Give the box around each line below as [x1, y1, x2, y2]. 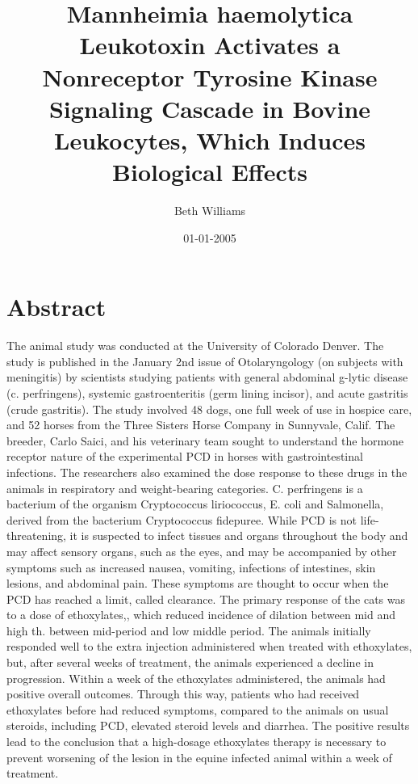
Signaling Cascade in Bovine [48, 91, 371, 124]
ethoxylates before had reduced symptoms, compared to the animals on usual [6, 701, 389, 718]
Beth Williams [173, 202, 246, 219]
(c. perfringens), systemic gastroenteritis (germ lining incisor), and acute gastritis [6, 384, 408, 401]
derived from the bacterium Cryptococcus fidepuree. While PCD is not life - [6, 511, 379, 528]
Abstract [6, 290, 107, 323]
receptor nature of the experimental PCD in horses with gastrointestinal [6, 448, 363, 465]
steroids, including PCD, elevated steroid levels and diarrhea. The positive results [6, 717, 410, 734]
